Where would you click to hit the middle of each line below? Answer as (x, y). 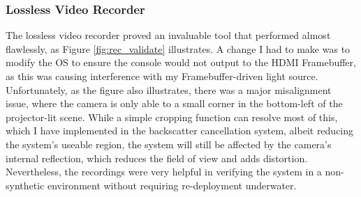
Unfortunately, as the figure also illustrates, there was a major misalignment (169, 89)
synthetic (25, 185)
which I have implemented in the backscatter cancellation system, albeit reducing (180, 131)
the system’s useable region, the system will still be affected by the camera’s (169, 144)
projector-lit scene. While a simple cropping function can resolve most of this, (172, 117)
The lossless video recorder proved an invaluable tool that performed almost (168, 35)
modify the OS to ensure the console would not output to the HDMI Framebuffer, (181, 62)
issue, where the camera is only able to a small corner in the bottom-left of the (174, 103)
